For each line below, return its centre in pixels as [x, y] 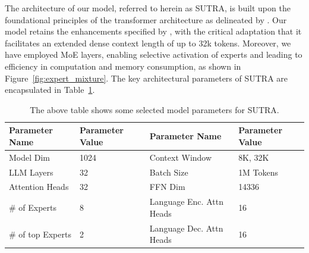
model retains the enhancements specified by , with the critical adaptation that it [153, 31]
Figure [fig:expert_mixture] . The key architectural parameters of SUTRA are [146, 78]
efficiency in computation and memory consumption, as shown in [123, 66]
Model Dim [30, 157]
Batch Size [169, 172]
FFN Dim [167, 187]
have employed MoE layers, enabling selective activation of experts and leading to [154, 54]
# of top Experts [40, 234]
